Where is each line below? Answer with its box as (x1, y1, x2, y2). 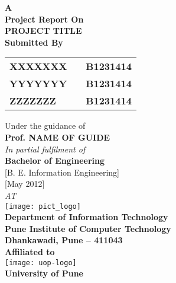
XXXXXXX (9, 59, 67, 74)
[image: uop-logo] (5, 258, 77, 267)
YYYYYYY (9, 77, 67, 91)
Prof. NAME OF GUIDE (5, 131, 110, 143)
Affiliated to (5, 245, 55, 257)
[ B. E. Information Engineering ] (5, 166, 120, 178)
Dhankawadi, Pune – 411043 (5, 234, 123, 246)
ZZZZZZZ (9, 94, 56, 108)
